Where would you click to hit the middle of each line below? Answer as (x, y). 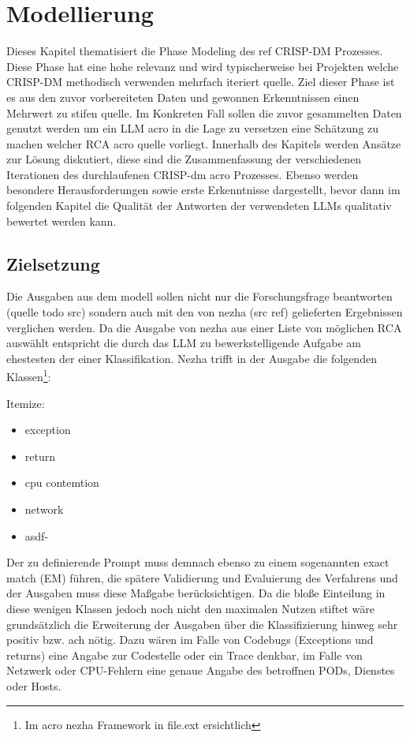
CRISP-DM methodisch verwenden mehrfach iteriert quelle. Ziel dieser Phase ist (201, 82)
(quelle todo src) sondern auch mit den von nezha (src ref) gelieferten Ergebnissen (205, 312)
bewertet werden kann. (61, 221)
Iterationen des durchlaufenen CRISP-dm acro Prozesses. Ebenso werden (183, 174)
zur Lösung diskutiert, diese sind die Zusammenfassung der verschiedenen (184, 159)
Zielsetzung (53, 263)
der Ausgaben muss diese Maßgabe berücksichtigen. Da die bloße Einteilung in (196, 593)
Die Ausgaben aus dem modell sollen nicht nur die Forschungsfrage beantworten (199, 296)
